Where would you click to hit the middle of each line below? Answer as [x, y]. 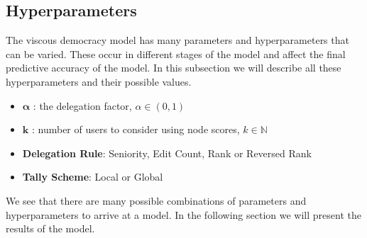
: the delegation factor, [82, 105]
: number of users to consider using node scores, [136, 129]
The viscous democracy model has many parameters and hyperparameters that [177, 40]
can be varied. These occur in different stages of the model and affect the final [176, 53]
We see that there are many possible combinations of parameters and [156, 200]
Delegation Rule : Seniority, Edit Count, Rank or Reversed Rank [167, 153]
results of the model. [50, 228]
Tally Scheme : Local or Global [93, 177]
